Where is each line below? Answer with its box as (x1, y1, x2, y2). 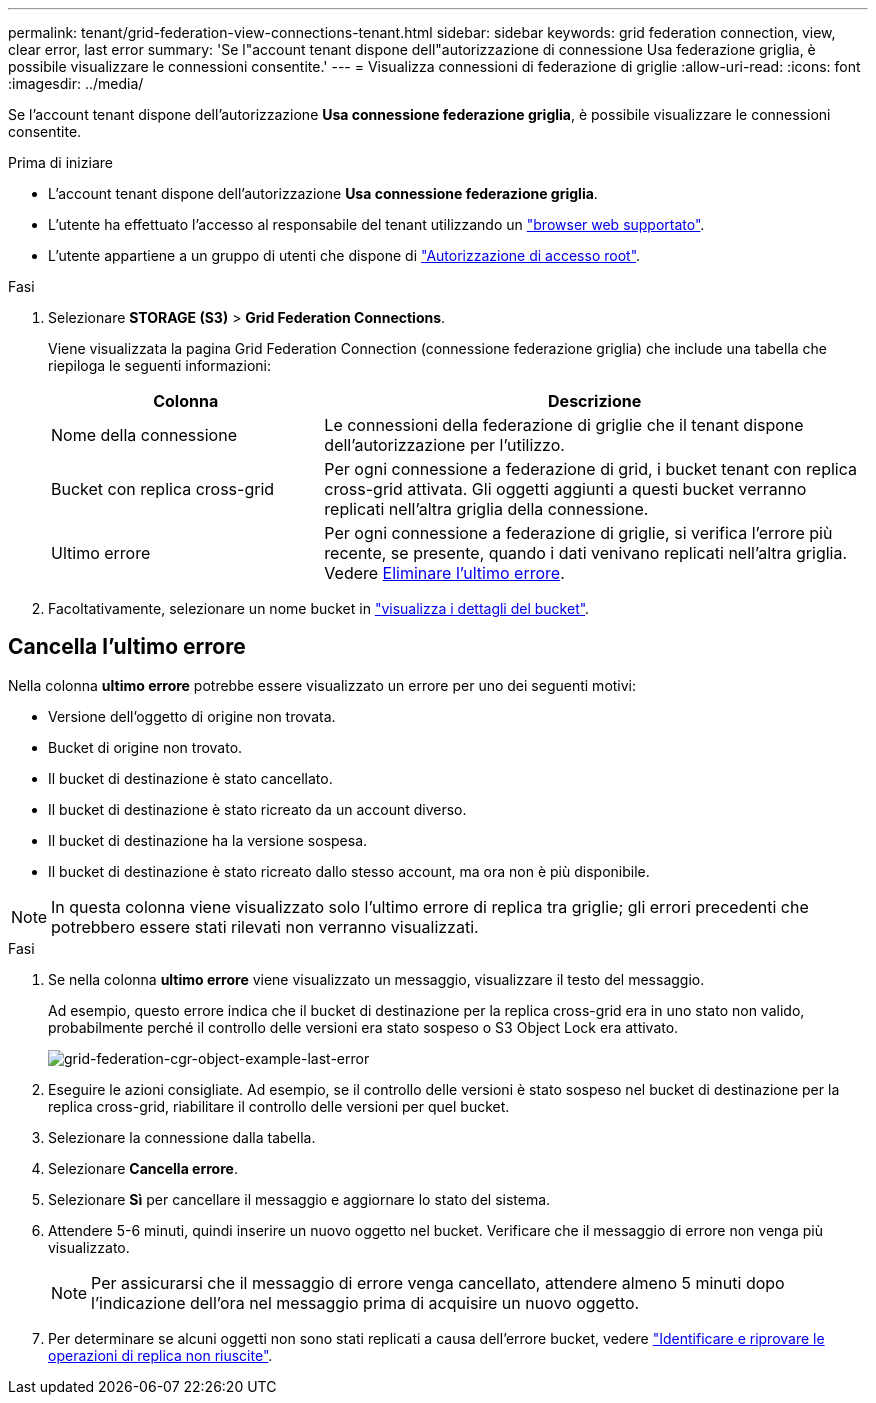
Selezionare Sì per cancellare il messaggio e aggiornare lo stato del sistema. (48, 1190, 551, 1208)
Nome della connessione (51, 425, 237, 445)
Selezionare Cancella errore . (48, 1159, 238, 1177)
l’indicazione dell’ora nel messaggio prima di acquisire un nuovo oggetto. (91, 1292, 640, 1313)
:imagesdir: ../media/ (8, 75, 144, 92)
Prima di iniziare (8, 154, 113, 171)
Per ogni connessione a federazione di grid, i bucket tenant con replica (324, 459, 857, 479)
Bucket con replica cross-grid (51, 479, 275, 499)
